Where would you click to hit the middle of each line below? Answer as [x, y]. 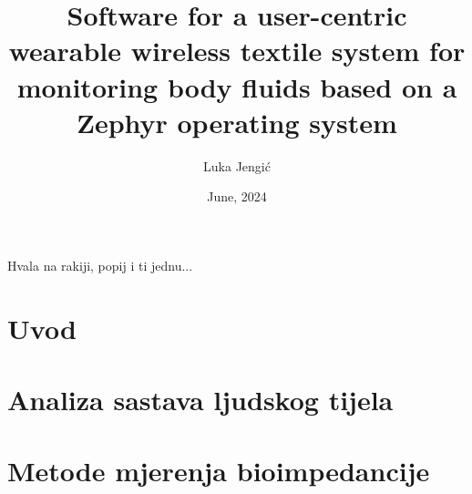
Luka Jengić [237, 165]
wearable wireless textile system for [237, 51]
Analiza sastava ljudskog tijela [200, 400]
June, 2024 [237, 196]
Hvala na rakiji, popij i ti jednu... [100, 265]
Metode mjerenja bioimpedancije [219, 471]
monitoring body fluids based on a [237, 86]
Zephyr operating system [237, 122]
